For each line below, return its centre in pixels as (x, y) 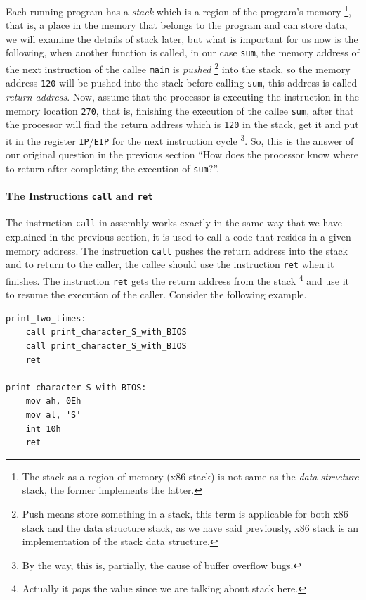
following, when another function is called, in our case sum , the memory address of (183, 52)
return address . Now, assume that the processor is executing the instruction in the (183, 97)
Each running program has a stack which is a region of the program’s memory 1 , (178, 10)
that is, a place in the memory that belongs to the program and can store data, (177, 25)
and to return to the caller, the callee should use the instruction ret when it (170, 264)
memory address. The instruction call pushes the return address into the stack (177, 250)
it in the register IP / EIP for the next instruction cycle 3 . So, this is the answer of (180, 139)
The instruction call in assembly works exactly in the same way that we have (174, 223)
